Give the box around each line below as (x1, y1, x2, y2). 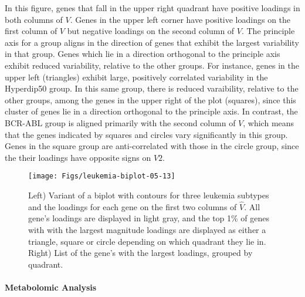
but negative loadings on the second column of (67, 25, 235, 37)
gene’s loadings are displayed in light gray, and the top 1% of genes (28, 212, 270, 224)
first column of (5, 25, 57, 37)
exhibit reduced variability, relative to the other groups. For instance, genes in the (5, 59, 299, 71)
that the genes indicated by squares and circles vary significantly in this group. (5, 128, 288, 140)
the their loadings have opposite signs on (5, 151, 151, 163)
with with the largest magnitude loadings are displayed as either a (28, 223, 266, 235)
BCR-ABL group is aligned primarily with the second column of (5, 116, 236, 129)
